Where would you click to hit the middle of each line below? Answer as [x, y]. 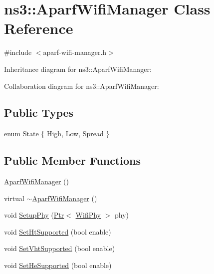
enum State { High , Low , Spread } [57, 134]
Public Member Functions [72, 160]
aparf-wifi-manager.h [75, 52]
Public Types [39, 113]
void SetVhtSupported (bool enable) [60, 248]
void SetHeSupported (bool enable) [58, 265]
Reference [39, 28]
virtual [14, 198]
